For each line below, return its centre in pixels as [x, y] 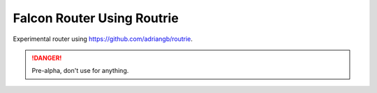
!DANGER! [47, 58]
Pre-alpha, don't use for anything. [80, 71]
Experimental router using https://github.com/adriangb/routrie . [103, 39]
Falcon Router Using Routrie [96, 18]
